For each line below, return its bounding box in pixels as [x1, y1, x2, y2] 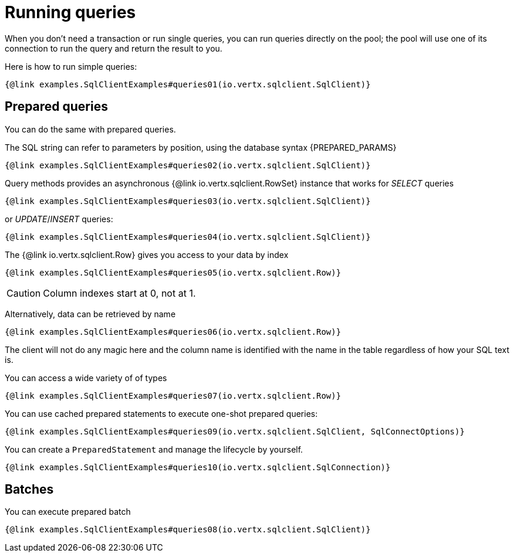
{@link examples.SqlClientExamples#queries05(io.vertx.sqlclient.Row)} [5, 267, 341, 277]
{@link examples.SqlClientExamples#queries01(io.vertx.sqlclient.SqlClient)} [5, 79, 371, 89]
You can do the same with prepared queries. [5, 124, 176, 134]
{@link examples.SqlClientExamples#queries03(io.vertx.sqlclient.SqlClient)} [5, 196, 371, 206]
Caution [6, 287, 41, 299]
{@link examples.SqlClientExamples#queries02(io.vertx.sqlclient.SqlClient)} [5, 160, 371, 170]
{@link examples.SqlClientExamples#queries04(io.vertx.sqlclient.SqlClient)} [5, 232, 371, 242]
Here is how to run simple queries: [5, 61, 137, 72]
